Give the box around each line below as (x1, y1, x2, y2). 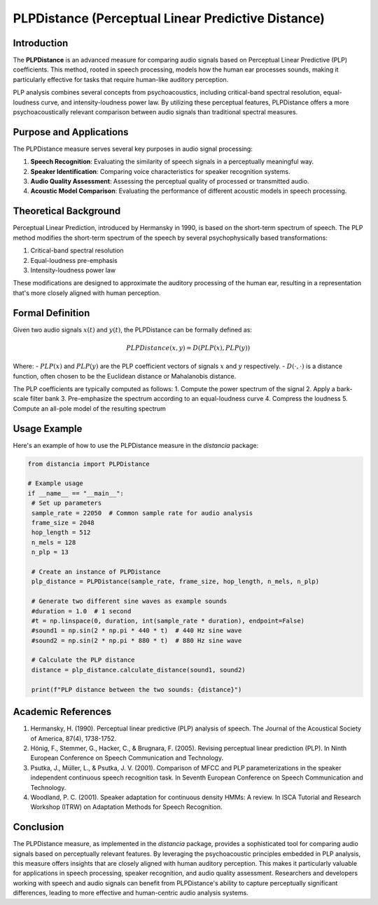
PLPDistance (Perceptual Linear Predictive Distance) (13, 11, 325, 26)
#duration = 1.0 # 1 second (31, 607, 132, 615)
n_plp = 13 (31, 548, 69, 557)
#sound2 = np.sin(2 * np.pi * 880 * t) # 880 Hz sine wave (31, 637, 242, 644)
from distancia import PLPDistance (27, 460, 150, 468)
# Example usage (27, 479, 84, 487)
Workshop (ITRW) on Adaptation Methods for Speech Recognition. (30, 803, 223, 811)
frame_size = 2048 (31, 519, 94, 527)
